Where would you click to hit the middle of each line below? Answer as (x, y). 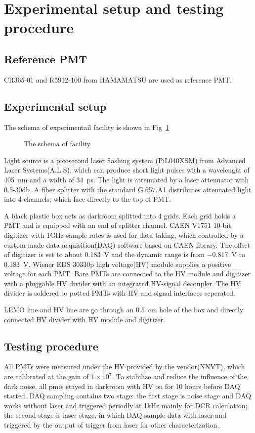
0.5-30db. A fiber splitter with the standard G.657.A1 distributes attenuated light (128, 189)
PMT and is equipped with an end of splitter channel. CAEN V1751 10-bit (118, 225)
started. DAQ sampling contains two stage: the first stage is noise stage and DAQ (128, 396)
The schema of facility (57, 144)
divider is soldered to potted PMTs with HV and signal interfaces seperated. (120, 293)
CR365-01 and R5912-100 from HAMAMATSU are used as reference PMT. (118, 79)
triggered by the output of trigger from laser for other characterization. (112, 425)
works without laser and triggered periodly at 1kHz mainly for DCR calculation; (126, 405)
